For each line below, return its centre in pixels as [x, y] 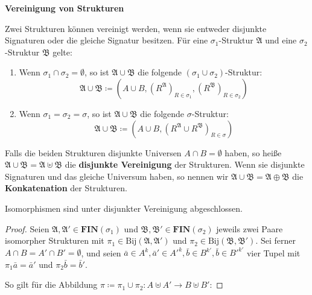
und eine [281, 40]
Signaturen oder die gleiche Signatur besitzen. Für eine [107, 40]
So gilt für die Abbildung [51, 284]
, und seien [101, 252]
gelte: [62, 52]
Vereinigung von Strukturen [65, 8]
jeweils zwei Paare [250, 228]
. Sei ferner [276, 240]
